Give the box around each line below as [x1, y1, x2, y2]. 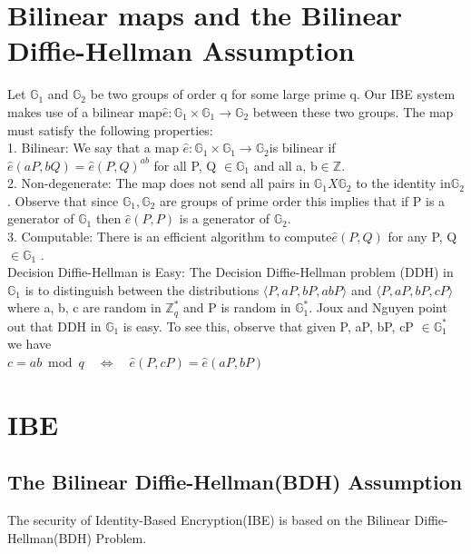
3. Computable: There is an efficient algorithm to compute [7, 227, 332, 246]
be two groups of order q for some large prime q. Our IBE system [90, 84, 456, 104]
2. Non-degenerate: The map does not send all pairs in [7, 173, 310, 193]
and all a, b [253, 155, 318, 174]
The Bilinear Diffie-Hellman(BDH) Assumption [7, 468, 463, 496]
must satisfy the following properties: [7, 120, 213, 139]
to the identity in [356, 173, 451, 193]
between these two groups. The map [252, 102, 454, 121]
